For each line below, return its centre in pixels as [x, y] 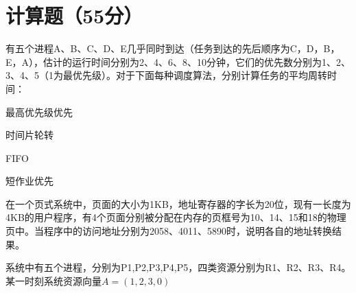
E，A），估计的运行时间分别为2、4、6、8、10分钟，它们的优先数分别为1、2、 [178, 61]
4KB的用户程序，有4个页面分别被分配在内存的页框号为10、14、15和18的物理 [176, 217]
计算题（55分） [74, 15]
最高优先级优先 [39, 112]
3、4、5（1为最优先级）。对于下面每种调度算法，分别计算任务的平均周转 [166, 75]
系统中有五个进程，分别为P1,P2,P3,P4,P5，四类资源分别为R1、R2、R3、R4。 [178, 267]
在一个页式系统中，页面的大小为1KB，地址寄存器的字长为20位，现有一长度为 [178, 203]
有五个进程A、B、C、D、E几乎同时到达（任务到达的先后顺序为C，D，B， [173, 48]
